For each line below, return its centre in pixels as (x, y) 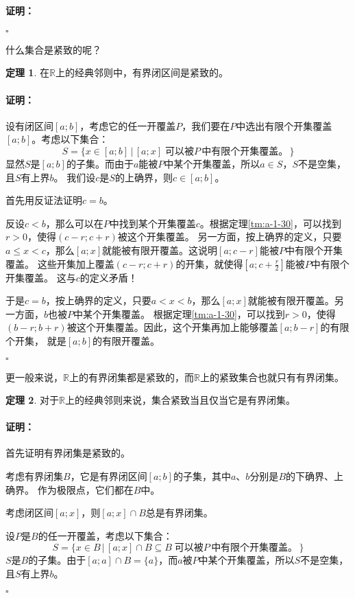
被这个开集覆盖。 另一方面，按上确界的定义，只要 (230, 237)
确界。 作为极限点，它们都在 (70, 489)
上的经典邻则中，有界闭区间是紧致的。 (142, 72)
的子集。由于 (57, 560)
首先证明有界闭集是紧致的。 (68, 453)
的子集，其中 (202, 476)
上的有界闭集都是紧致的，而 (131, 377)
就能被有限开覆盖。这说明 (160, 250)
